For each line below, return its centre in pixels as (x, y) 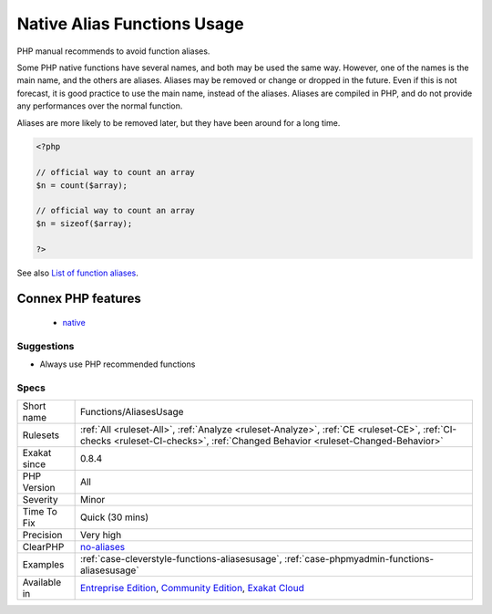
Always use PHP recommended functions (118, 364)
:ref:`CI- (440, 430)
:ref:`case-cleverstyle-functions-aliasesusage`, (181, 559)
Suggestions (46, 346)
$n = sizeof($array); (84, 223)
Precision (42, 536)
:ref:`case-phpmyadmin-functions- (359, 559)
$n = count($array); (82, 185)
